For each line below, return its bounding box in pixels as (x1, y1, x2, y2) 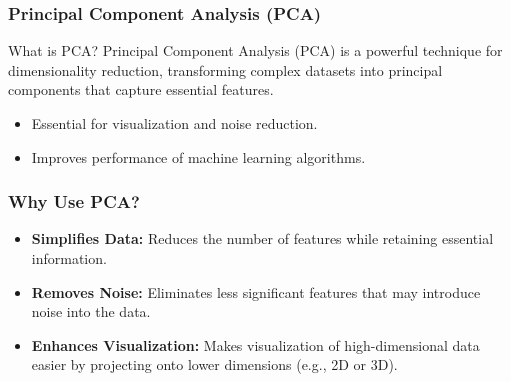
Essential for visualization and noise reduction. (31, 113, 318, 133)
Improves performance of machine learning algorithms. (31, 146, 366, 167)
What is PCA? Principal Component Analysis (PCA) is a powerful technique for (8, 40, 503, 61)
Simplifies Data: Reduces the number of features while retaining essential (31, 228, 494, 249)
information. (31, 248, 107, 268)
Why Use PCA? (8, 189, 140, 214)
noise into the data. (31, 301, 151, 322)
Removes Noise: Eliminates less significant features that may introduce (31, 281, 481, 302)
